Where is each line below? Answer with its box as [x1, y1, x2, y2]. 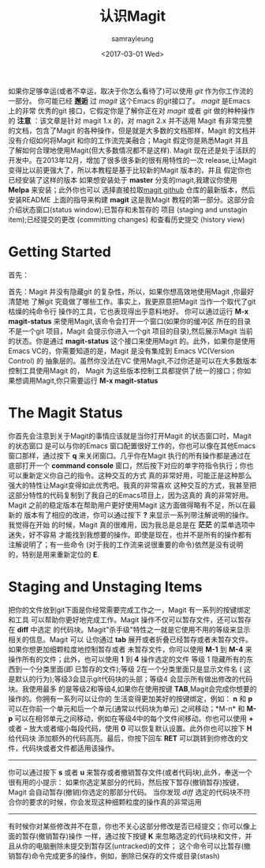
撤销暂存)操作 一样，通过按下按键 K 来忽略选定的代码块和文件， [38, 831, 246, 840]
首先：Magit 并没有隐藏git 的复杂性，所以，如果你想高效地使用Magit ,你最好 [8, 286, 255, 296]
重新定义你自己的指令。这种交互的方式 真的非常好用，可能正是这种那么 [21, 470, 252, 480]
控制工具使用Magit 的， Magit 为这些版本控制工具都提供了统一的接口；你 [8, 365, 244, 376]
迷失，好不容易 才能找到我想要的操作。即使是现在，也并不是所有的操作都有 [8, 530, 252, 539]
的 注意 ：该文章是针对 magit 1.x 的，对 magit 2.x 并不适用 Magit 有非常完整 [8, 115, 253, 125]
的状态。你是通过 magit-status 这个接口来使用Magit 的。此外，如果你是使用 [8, 336, 256, 345]
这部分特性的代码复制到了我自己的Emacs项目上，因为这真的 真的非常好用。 [8, 490, 253, 500]
